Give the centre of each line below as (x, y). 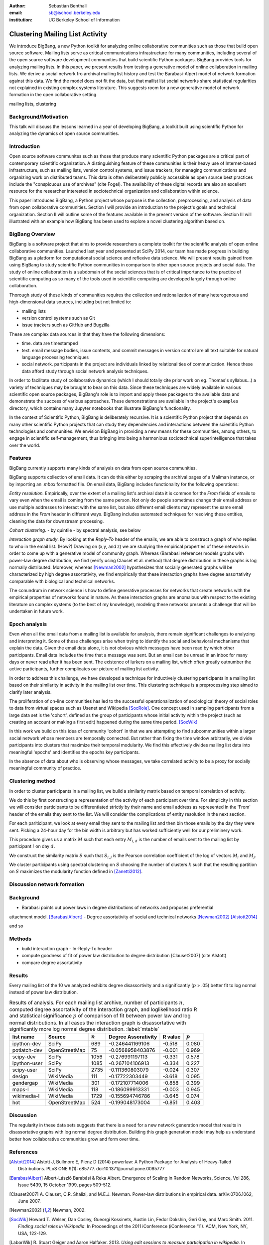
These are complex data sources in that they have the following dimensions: (87, 334)
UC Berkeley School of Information (84, 19)
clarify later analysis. (30, 692)
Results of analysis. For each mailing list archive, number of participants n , (97, 1002)
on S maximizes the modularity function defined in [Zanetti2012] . (76, 871)
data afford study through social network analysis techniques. (85, 371)
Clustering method (32, 781)
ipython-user (27, 1063)
